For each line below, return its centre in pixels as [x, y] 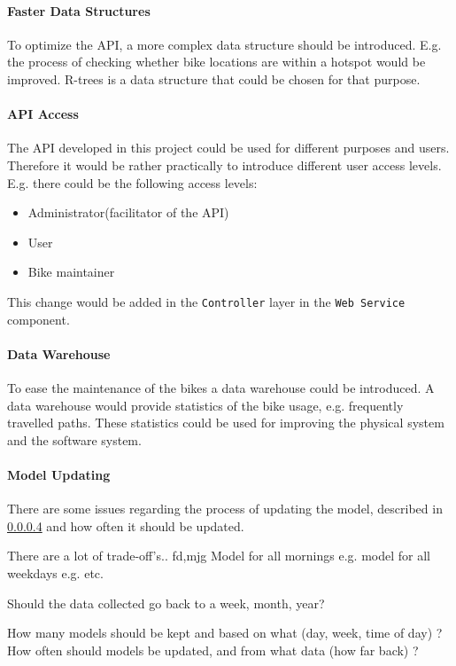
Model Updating [59, 474]
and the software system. [74, 439]
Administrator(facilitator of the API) [128, 212]
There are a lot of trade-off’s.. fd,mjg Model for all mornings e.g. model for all [219, 556]
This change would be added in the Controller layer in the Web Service [206, 301]
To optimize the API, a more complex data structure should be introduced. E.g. [224, 44]
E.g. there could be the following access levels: [132, 182]
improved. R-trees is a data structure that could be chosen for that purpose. [214, 78]
